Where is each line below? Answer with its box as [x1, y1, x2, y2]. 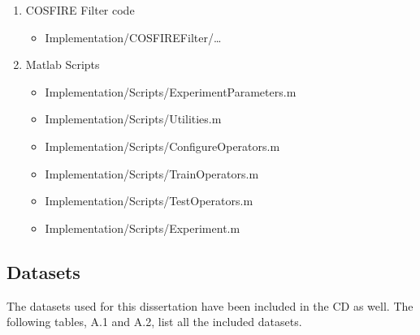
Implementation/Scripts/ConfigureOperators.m [45, 137, 280, 154]
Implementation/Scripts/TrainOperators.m [45, 165, 259, 182]
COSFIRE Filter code [25, 2, 135, 18]
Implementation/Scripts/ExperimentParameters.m [45, 83, 297, 100]
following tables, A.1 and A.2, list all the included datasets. [6, 313, 302, 330]
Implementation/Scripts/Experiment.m [45, 219, 240, 236]
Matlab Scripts [25, 56, 100, 73]
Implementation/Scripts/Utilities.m [45, 110, 222, 127]
